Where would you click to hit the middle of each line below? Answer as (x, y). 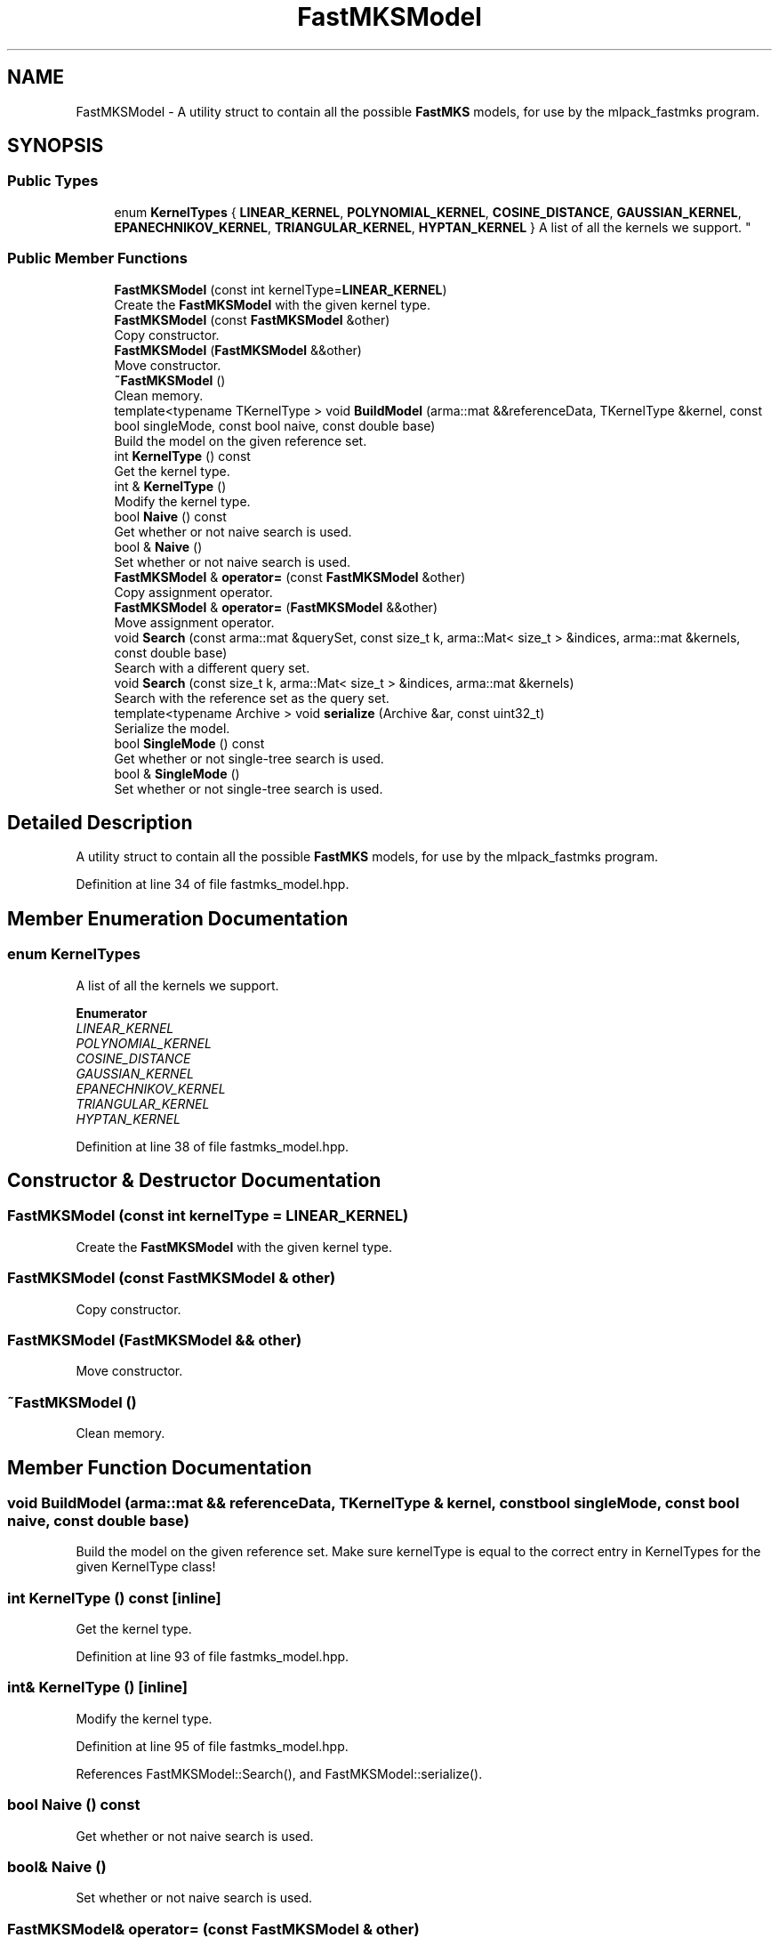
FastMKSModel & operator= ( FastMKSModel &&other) (276, 607)
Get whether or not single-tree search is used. (249, 758)
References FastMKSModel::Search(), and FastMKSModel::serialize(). (279, 1773)
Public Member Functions (97, 258)
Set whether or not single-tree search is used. (249, 788)
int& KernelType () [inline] (97, 1688)
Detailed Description (100, 822)
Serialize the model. (172, 728)
